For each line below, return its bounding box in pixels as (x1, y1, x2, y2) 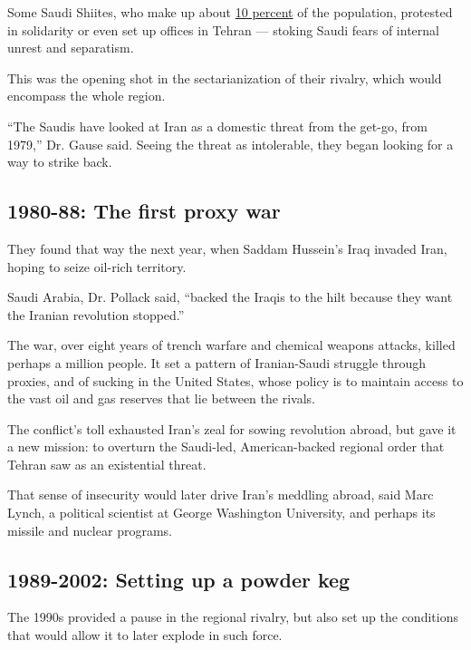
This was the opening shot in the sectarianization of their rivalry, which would (7, 68, 442, 87)
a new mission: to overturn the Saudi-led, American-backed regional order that (7, 437, 445, 456)
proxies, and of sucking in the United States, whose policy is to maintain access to (7, 371, 464, 390)
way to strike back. (7, 152, 112, 171)
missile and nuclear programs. (7, 520, 172, 539)
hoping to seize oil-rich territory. (7, 257, 187, 276)
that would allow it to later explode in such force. (7, 626, 283, 645)
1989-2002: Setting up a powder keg (7, 565, 351, 593)
